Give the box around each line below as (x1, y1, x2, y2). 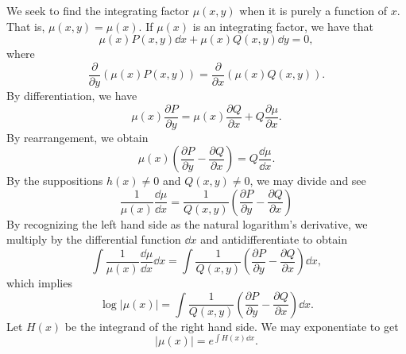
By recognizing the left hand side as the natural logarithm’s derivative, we (6, 215, 368, 232)
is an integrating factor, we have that (192, 17, 374, 34)
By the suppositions (6, 172, 103, 189)
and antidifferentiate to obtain (200, 231, 347, 248)
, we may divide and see (249, 172, 366, 189)
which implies (6, 275, 72, 291)
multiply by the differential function (6, 231, 181, 248)
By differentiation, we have (6, 87, 137, 104)
